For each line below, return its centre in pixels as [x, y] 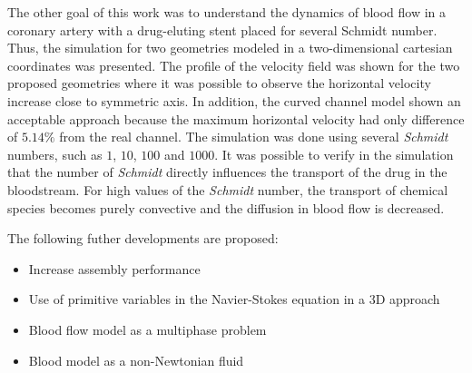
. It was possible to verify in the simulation [334, 154]
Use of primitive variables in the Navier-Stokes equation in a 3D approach [234, 299]
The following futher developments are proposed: [143, 238]
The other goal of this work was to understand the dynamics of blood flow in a [227, 12]
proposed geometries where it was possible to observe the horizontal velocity [219, 83]
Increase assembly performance [114, 268]
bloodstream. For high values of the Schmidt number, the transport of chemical [228, 189]
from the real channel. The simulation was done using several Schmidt [254, 137]
